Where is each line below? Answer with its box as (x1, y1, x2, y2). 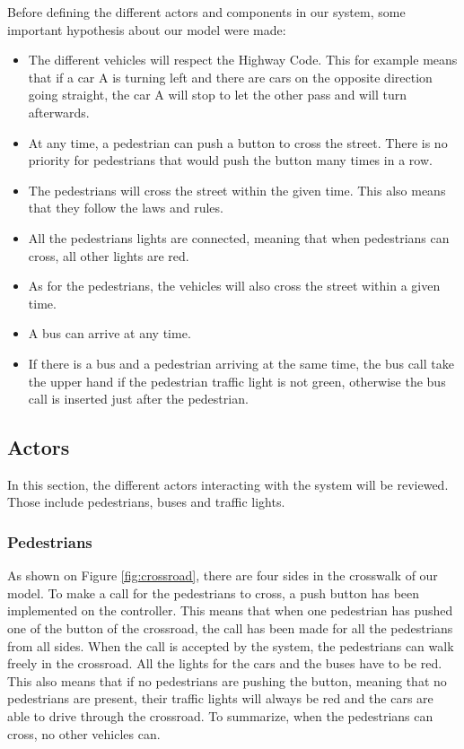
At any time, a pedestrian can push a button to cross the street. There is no (28, 133, 448, 152)
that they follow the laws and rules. (28, 198, 223, 217)
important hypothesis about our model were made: (7, 20, 286, 39)
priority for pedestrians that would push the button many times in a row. (28, 151, 433, 170)
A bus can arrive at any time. (28, 324, 191, 343)
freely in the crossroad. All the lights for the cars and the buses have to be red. (7, 654, 442, 673)
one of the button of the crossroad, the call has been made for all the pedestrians (7, 619, 453, 638)
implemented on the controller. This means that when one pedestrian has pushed (7, 601, 453, 620)
